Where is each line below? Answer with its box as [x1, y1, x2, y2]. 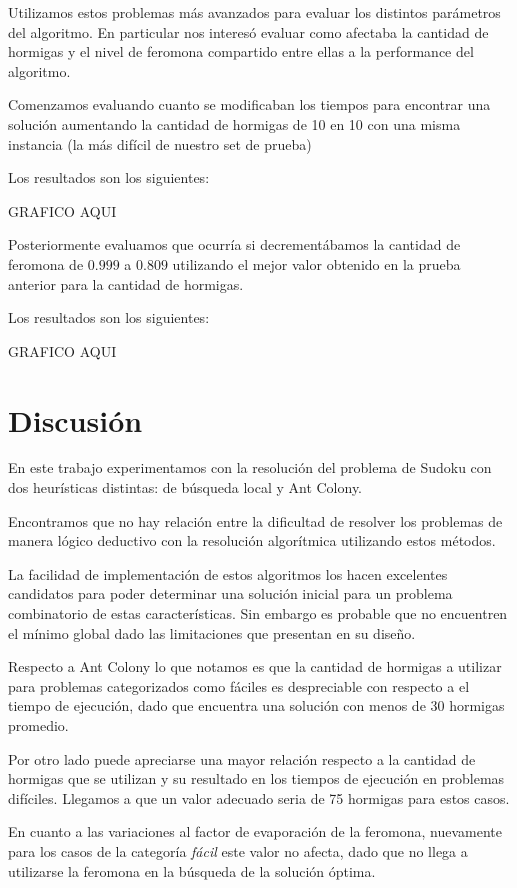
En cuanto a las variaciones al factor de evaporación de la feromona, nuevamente [8, 821, 502, 842]
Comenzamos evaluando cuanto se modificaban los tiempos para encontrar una [8, 94, 491, 115]
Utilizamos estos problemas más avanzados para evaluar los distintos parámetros [8, 2, 501, 22]
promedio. [8, 714, 69, 735]
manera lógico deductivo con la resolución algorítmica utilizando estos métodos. [8, 530, 496, 551]
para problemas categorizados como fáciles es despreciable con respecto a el [8, 675, 470, 696]
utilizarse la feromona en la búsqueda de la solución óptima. [8, 860, 376, 881]
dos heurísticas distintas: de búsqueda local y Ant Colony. [8, 477, 363, 498]
